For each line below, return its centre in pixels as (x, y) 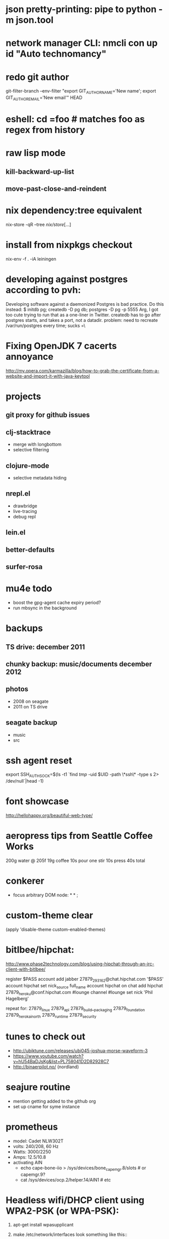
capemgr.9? (33, 1174)
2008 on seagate (31, 701)
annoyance (30, 357)
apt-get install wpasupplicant (43, 1225)
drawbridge (25, 506)
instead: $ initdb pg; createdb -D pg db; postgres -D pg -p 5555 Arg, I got (82, 309)
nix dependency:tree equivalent (74, 210)
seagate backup (31, 723)
